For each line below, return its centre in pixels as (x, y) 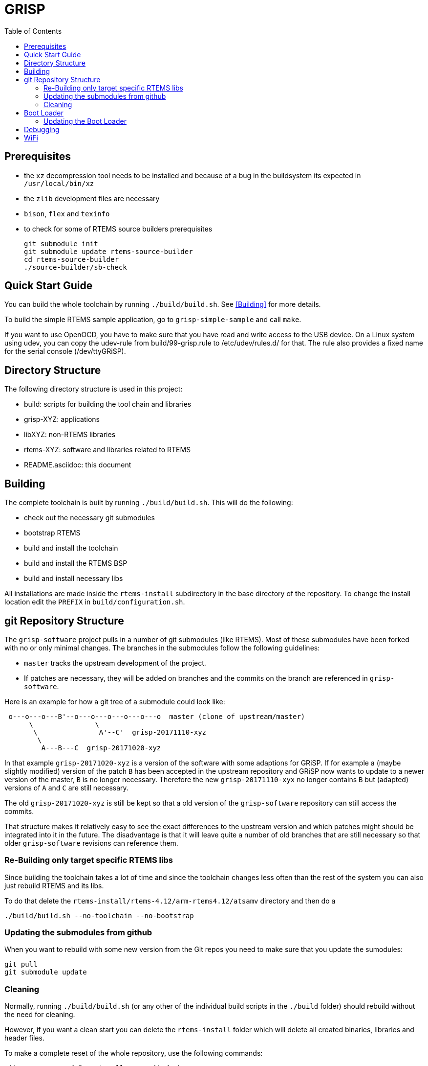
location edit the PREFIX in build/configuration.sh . (95, 602)
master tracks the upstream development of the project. (115, 663)
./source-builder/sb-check (75, 267)
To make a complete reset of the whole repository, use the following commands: (134, 1053)
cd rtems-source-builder (71, 259)
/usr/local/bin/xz (59, 183)
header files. (24, 1038)
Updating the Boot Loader (85, 121)
